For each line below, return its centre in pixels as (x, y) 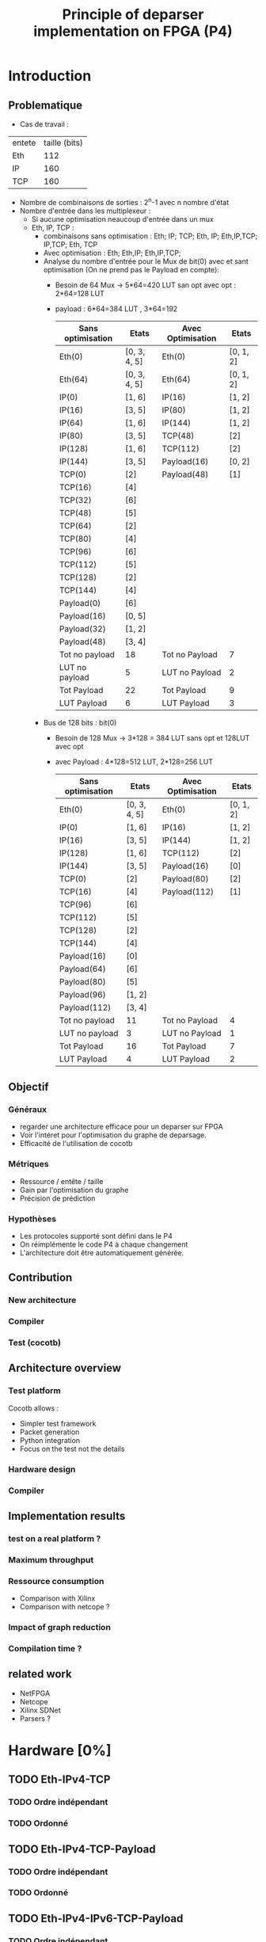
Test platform (35, 1391)
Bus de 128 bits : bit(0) (80, 722)
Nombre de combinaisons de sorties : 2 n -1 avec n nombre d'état (124, 202)
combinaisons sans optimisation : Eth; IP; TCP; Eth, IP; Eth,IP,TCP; (150, 236)
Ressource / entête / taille (61, 1181)
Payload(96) (82, 994)
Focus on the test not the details (72, 1449)
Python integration (50, 1440)
